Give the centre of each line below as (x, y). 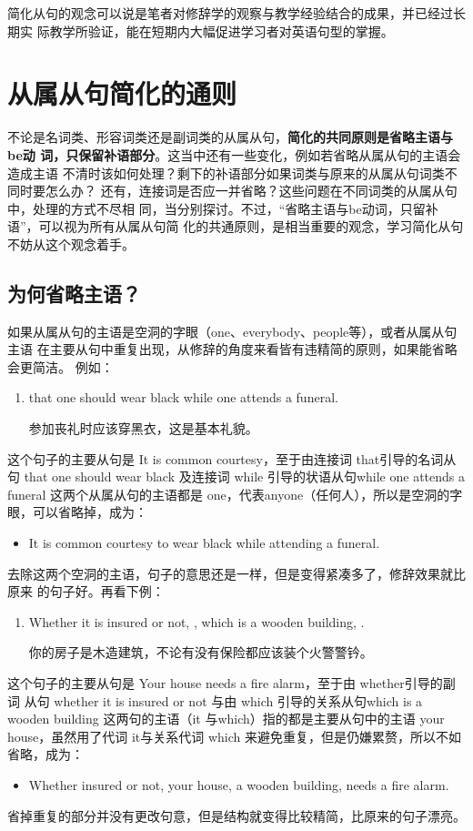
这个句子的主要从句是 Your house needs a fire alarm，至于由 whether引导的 (225, 682)
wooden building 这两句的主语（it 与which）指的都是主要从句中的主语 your (226, 719)
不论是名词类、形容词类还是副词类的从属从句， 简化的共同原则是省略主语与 (230, 137)
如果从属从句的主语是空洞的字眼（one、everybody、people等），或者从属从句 (232, 331)
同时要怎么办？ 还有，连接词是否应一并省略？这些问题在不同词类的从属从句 (232, 191)
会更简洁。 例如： (60, 366)
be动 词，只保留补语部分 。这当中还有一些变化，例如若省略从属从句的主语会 (234, 154)
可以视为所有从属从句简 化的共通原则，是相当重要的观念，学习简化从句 (251, 226)
